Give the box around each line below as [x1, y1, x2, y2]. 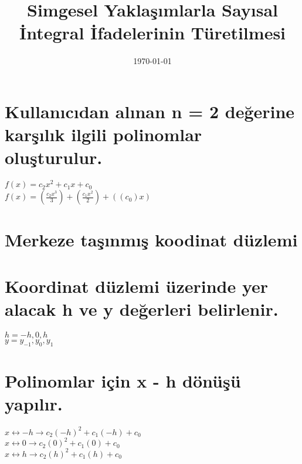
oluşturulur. [5, 145, 103, 169]
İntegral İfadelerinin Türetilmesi [19, 21, 286, 45]
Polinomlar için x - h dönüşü [5, 368, 241, 392]
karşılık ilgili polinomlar [5, 122, 202, 146]
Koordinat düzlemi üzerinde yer [5, 273, 269, 298]
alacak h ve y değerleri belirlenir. [5, 297, 279, 321]
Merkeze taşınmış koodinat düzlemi [5, 228, 298, 252]
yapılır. [5, 392, 63, 416]
